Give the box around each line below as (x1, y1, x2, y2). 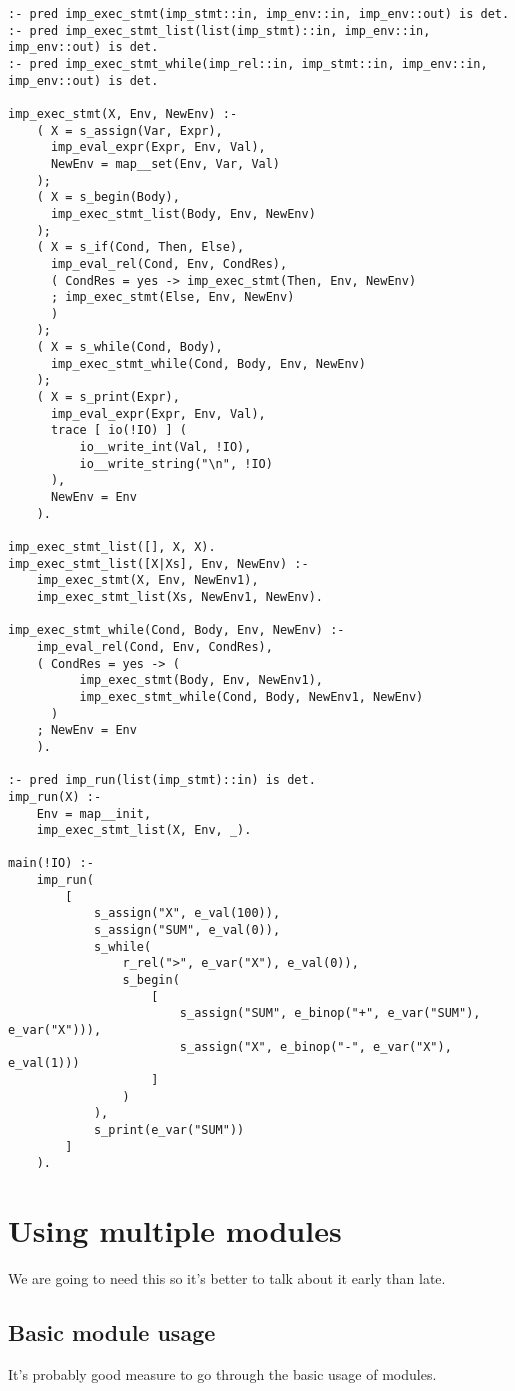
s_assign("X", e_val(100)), (93, 906, 281, 921)
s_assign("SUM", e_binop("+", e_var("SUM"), (179, 1006, 481, 1021)
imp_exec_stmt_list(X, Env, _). (36, 823, 252, 838)
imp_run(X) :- (8, 789, 102, 804)
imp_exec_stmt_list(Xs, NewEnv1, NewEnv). (36, 589, 323, 604)
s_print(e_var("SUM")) (93, 1122, 245, 1137)
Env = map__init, (36, 806, 152, 821)
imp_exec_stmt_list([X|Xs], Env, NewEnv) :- (8, 556, 309, 571)
